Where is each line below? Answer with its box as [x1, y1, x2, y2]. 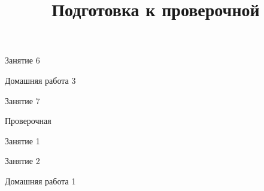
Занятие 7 [5, 94, 40, 107]
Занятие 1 [5, 134, 40, 147]
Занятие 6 [5, 54, 40, 66]
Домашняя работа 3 [5, 74, 76, 86]
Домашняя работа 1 [5, 174, 76, 187]
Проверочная [5, 114, 51, 127]
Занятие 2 [5, 154, 40, 167]
